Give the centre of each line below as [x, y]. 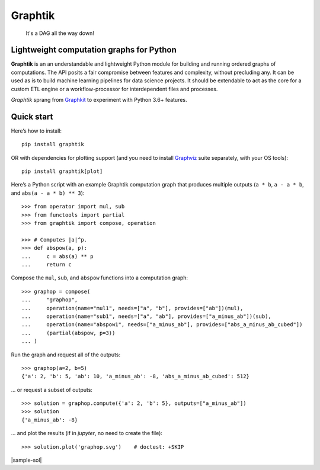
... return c [47, 264]
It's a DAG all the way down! [60, 33]
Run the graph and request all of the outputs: [66, 355]
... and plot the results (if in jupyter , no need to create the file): [87, 433]
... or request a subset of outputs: [52, 389]
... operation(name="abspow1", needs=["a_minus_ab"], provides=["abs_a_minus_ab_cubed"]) [162, 325]
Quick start [32, 116]
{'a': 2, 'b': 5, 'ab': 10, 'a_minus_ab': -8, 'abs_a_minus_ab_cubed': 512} [136, 376]
